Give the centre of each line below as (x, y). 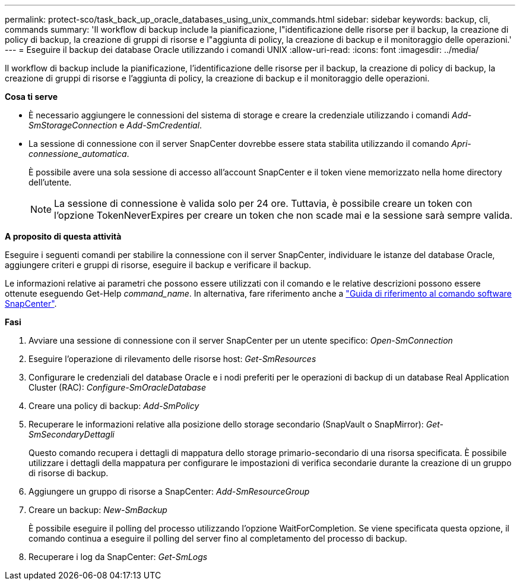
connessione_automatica (78, 154)
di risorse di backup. (69, 473)
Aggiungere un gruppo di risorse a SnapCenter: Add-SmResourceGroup (169, 491)
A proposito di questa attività (63, 236)
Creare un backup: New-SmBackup (98, 510)
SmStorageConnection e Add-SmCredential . (115, 125)
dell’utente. (50, 182)
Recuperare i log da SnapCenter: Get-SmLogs (118, 557)
